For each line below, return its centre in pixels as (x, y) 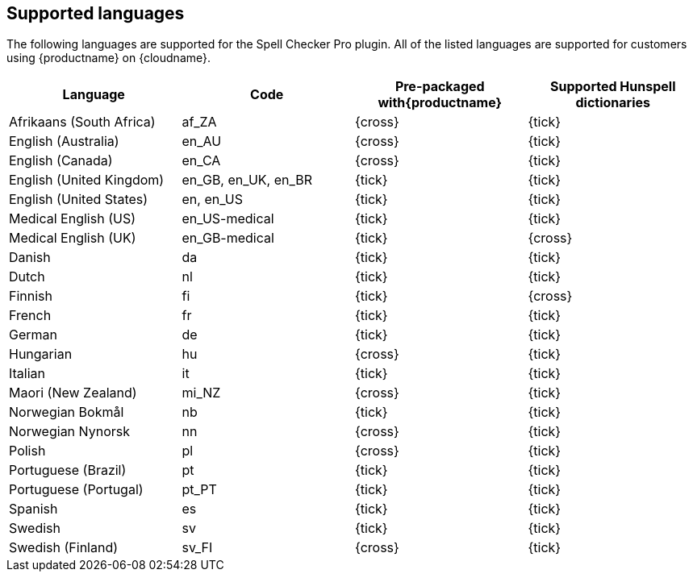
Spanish (33, 509)
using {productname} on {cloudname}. (109, 58)
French (30, 316)
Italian (27, 374)
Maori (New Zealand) (73, 393)
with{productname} (440, 103)
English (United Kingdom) (87, 180)
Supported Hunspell (613, 87)
